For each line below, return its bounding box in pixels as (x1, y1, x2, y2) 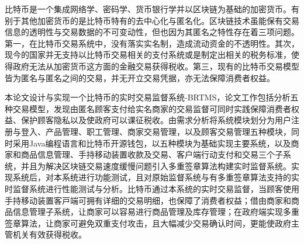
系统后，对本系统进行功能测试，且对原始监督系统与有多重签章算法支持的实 (12, 171, 299, 183)
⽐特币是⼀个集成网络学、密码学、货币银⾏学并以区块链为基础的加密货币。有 (5, 3, 299, 15)
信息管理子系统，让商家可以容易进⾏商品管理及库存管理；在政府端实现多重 (12, 205, 299, 218)
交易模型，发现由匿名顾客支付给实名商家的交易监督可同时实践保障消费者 (12, 102, 291, 114)
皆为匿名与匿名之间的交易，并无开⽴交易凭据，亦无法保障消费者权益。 (5, 71, 275, 83)
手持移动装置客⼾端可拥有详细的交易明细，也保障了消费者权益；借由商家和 (5, 194, 291, 206)
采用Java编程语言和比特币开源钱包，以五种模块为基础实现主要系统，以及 (12, 137, 291, 149)
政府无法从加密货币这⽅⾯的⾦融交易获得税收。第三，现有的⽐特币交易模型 (12, 60, 299, 72)
